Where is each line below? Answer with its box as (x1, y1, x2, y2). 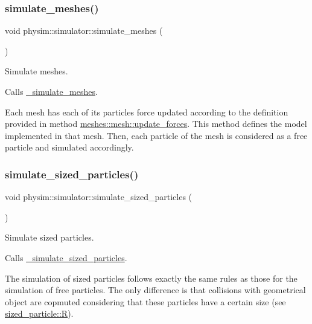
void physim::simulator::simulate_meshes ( (5, 24, 163, 37)
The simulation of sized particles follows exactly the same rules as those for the (5, 271, 298, 284)
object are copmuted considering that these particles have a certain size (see (5, 295, 286, 308)
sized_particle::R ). (5, 307, 74, 320)
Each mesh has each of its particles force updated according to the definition (5, 105, 288, 118)
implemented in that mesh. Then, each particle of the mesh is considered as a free (5, 129, 308, 141)
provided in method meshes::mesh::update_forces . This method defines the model (5, 117, 307, 130)
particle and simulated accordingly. (5, 141, 134, 154)
